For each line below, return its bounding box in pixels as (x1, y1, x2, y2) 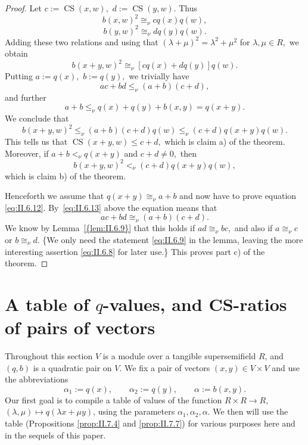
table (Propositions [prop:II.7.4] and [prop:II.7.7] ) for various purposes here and (5, 417, 295, 430)
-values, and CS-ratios (102, 291, 287, 316)
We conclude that (5, 112, 69, 125)
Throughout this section (5, 350, 93, 362)
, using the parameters (93, 405, 175, 418)
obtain (5, 47, 28, 60)
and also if (234, 222, 273, 234)
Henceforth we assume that (5, 189, 104, 202)
